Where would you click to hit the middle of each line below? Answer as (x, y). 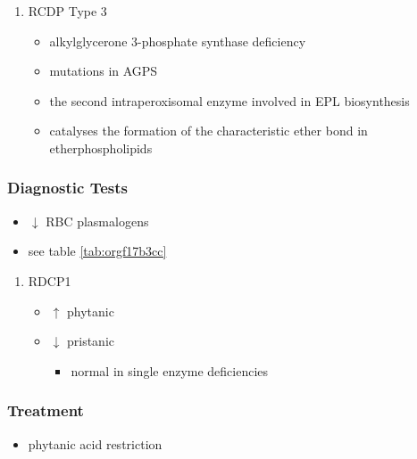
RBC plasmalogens (97, 221)
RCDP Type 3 (67, 11)
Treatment (46, 410)
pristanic (91, 341)
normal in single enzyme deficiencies (170, 370)
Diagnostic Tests (67, 188)
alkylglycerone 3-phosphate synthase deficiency (178, 41)
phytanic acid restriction (95, 443)
